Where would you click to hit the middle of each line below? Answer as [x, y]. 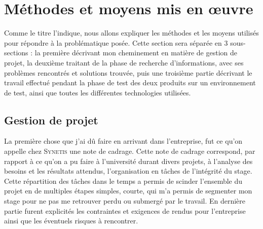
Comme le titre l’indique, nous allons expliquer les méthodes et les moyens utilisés [131, 33]
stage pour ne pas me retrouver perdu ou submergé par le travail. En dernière [125, 201]
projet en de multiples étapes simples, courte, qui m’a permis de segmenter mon [128, 191]
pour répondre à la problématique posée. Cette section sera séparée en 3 [116, 42]
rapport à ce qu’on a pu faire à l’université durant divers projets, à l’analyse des [128, 161]
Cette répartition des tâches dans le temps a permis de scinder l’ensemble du [123, 181]
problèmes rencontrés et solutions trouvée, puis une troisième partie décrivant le [128, 72]
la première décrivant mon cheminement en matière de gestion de [136, 53]
